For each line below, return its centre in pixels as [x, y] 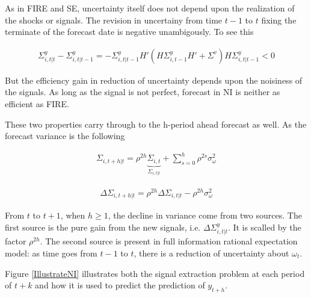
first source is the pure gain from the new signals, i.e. [103, 227]
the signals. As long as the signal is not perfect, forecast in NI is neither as [143, 92]
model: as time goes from [51, 253]
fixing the [279, 20]
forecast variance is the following [65, 136]
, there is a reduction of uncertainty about [211, 253]
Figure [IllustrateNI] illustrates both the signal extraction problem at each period [155, 273]
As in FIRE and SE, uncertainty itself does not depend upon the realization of [150, 8]
